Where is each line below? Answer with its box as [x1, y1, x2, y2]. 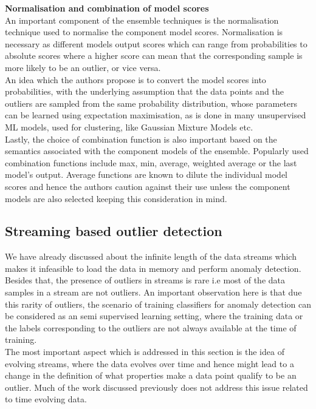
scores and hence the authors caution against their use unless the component [5, 180, 290, 192]
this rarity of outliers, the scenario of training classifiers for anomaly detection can [5, 297, 311, 310]
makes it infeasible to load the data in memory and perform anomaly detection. [5, 262, 301, 274]
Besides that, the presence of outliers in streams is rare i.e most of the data [5, 274, 285, 286]
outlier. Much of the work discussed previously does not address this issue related [5, 380, 308, 393]
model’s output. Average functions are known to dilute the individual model [5, 168, 288, 181]
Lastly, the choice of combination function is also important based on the [5, 132, 277, 145]
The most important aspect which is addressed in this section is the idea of [5, 345, 284, 358]
